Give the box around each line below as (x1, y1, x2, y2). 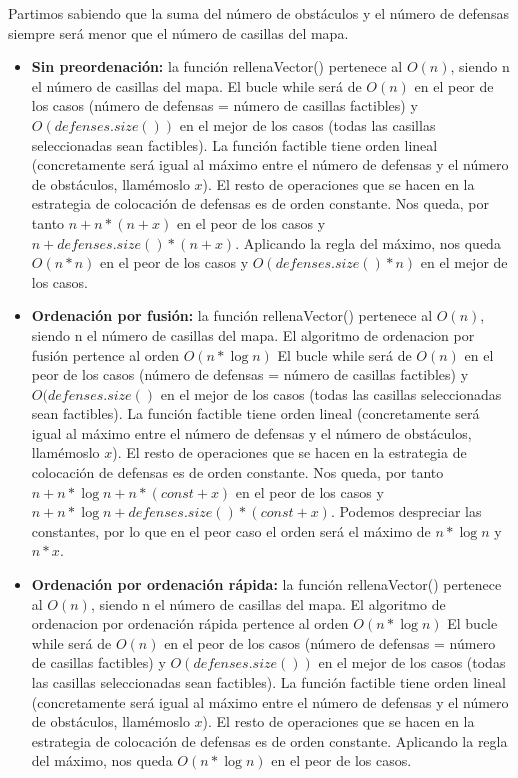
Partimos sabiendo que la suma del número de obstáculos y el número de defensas (8, 3, 509, 23)
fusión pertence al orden (31, 344, 179, 365)
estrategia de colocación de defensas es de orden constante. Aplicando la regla (31, 730, 508, 751)
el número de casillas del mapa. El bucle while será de (31, 75, 362, 96)
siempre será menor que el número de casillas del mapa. (8, 22, 349, 43)
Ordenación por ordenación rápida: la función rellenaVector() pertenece (31, 574, 502, 595)
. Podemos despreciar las (330, 501, 482, 522)
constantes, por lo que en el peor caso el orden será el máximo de (31, 520, 431, 541)
